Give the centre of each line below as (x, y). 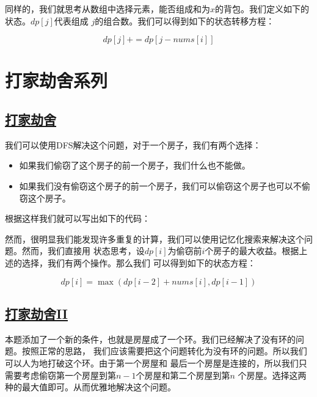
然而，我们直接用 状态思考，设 (83, 251)
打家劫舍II (36, 313)
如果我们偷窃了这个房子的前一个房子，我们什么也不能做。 (135, 165)
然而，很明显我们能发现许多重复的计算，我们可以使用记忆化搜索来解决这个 (155, 239)
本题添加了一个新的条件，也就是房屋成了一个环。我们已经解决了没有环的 (150, 339)
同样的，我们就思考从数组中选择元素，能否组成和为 (107, 9)
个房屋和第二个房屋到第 (183, 375)
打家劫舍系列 (56, 80)
